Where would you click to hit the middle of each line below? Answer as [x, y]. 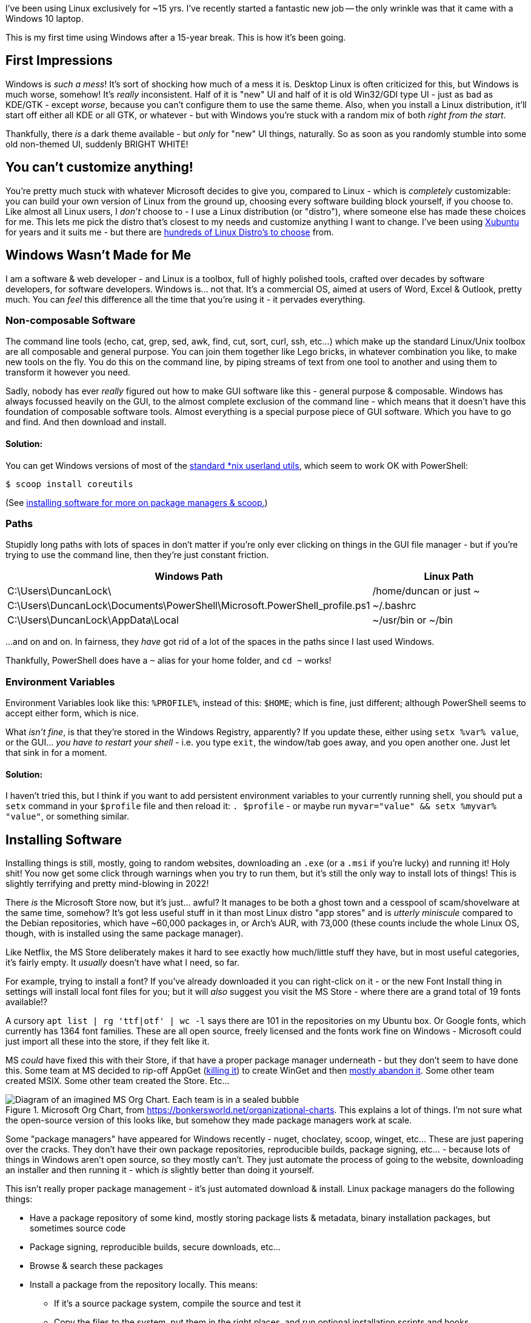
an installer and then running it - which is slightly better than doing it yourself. [160, 1170]
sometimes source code [78, 1228]
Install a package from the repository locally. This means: [144, 1285]
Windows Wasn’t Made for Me [99, 255]
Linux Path [449, 577]
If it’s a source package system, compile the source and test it [178, 1304]
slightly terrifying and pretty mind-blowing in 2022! [107, 884]
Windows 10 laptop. [45, 19]
